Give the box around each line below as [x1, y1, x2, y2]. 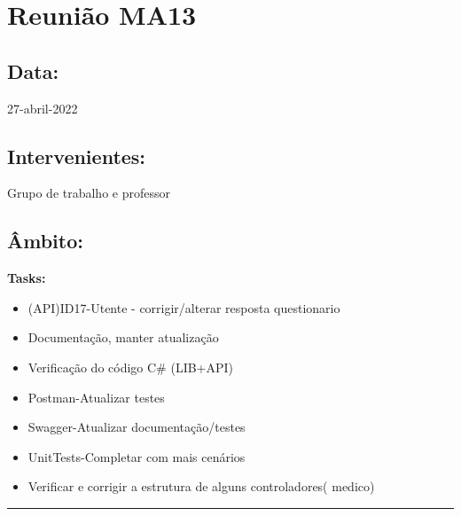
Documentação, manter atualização [27, 328, 219, 347]
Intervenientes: [7, 142, 146, 169]
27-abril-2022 [7, 98, 78, 117]
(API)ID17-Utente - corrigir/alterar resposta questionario [27, 298, 340, 317]
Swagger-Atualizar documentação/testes [27, 418, 246, 436]
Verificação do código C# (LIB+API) [27, 357, 234, 376]
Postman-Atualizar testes [27, 387, 165, 406]
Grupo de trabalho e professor [7, 184, 170, 202]
